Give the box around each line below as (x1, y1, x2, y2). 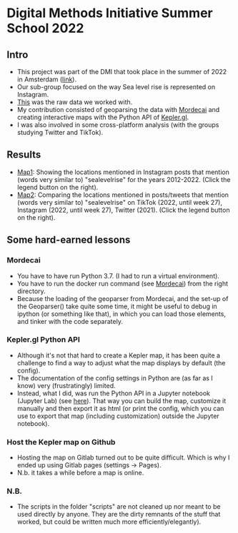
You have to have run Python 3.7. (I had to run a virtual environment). (16, 271, 219, 280)
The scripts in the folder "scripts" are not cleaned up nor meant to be (16, 502, 221, 511)
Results (6, 148, 41, 161)
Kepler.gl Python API (6, 335, 80, 345)
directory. (16, 287, 46, 295)
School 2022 (6, 20, 84, 36)
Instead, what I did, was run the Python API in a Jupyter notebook (16, 389, 210, 397)
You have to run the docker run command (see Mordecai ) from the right (16, 279, 229, 288)
